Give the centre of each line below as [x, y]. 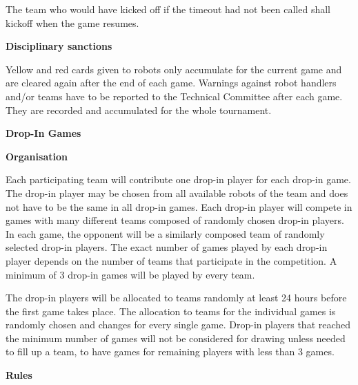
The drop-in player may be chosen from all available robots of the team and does [177, 192]
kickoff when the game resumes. [72, 22]
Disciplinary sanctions [59, 46]
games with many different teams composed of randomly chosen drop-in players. [175, 220]
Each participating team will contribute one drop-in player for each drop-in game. [178, 179]
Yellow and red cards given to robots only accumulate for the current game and [174, 69]
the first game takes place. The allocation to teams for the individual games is [171, 311]
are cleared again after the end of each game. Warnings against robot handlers [171, 83]
